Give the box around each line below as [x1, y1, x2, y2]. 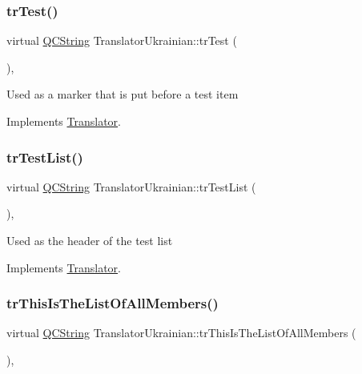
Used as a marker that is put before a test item [6, 86, 239, 103]
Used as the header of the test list [6, 232, 173, 248]
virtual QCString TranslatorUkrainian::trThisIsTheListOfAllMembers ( [6, 324, 356, 341]
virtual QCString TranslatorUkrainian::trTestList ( [6, 178, 256, 195]
